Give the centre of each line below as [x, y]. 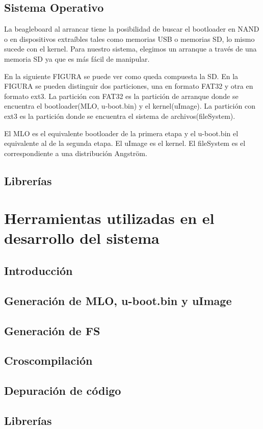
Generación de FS [52, 330]
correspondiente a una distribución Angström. [76, 153]
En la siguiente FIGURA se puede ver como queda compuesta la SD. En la [121, 76]
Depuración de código [63, 390]
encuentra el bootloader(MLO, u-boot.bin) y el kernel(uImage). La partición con [130, 106]
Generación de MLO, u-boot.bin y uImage [118, 300]
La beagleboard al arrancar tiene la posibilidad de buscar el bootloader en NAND [132, 29]
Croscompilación [48, 360]
